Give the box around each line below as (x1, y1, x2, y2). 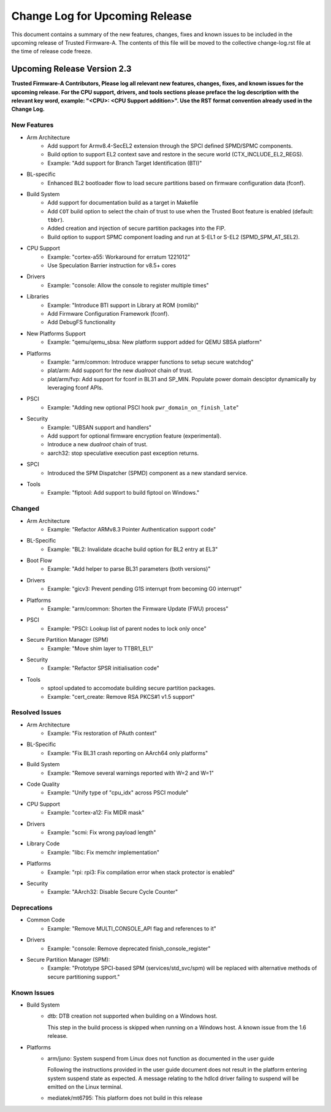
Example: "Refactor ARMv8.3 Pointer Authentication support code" (47, 525, 216, 533)
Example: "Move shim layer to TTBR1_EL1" (47, 644, 154, 652)
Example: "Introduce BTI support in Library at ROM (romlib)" (47, 301, 199, 309)
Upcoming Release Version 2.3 (11, 64, 132, 74)
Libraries (26, 293, 49, 300)
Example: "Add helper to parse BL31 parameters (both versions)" (47, 565, 211, 573)
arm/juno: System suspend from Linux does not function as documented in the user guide (47, 1054, 275, 1062)
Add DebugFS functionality (47, 319, 116, 326)
